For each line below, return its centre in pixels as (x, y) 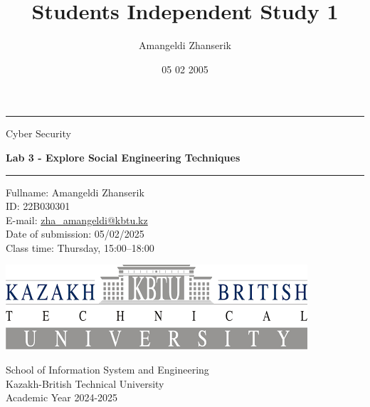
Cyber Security (38, 133)
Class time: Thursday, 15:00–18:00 (80, 247)
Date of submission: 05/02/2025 (75, 234)
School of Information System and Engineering (107, 370)
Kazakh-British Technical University (85, 383)
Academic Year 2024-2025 (62, 397)
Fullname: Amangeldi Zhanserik (75, 192)
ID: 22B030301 (38, 206)
